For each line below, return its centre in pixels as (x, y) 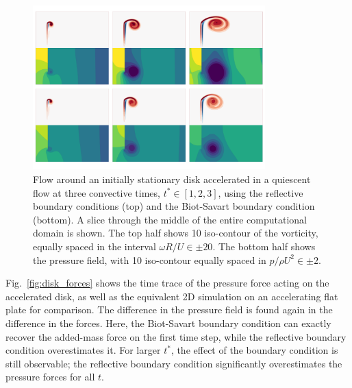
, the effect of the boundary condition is (254, 350)
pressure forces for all (50, 377)
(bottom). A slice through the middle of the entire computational (170, 219)
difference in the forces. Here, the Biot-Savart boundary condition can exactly (168, 323)
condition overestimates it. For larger (83, 350)
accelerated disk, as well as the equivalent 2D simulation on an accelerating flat (172, 296)
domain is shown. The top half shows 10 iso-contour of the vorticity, (176, 233)
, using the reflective (261, 192)
